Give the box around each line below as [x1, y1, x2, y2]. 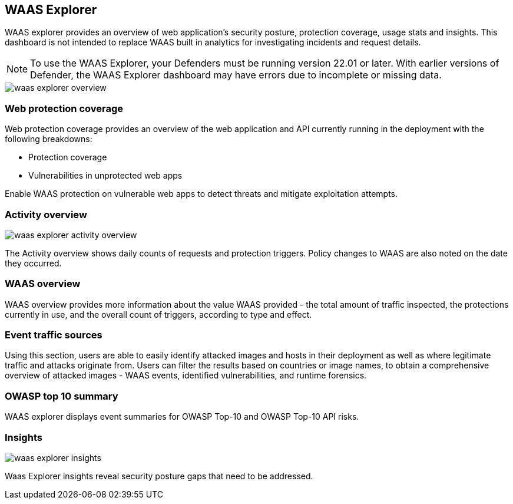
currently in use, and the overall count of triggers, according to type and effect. [5, 309, 312, 319]
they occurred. [5, 258, 62, 268]
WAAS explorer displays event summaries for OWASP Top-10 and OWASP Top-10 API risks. [5, 411, 359, 422]
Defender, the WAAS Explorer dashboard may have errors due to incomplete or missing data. [30, 69, 442, 81]
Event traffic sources [5, 329, 102, 341]
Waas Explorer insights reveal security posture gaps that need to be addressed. [5, 470, 313, 481]
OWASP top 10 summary [5, 390, 118, 402]
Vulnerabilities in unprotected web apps [28, 170, 183, 181]
